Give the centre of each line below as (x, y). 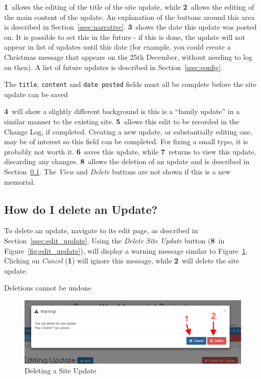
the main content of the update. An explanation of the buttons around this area (129, 17)
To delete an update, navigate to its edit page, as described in (101, 230)
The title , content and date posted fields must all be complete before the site (130, 84)
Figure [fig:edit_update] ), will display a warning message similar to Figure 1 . (126, 250)
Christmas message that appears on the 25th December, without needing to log (128, 57)
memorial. (20, 181)
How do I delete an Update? (81, 209)
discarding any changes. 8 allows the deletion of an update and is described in (127, 161)
